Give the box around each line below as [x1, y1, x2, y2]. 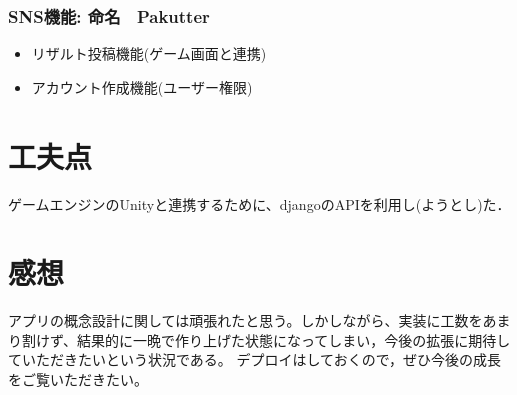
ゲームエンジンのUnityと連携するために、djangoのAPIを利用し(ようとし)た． [8, 193, 511, 214]
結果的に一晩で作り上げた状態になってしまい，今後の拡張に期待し [77, 329, 511, 350]
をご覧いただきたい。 [8, 369, 148, 390]
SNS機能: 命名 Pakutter [8, 3, 210, 28]
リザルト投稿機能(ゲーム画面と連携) [31, 43, 267, 64]
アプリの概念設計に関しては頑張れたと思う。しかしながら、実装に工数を [8, 310, 483, 331]
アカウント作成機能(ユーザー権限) [31, 76, 253, 97]
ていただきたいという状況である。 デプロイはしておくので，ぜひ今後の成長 [8, 349, 502, 370]
